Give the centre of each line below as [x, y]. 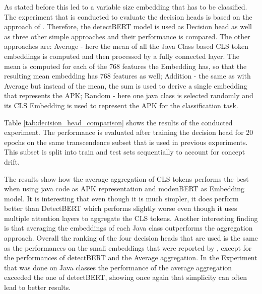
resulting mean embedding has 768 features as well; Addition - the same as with [127, 76]
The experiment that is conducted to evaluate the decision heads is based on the [128, 16]
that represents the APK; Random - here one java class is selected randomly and [129, 95]
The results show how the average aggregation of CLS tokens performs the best [126, 178]
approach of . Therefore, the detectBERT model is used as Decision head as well [128, 26]
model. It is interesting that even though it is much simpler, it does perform [121, 198]
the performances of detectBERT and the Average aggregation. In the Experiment [131, 258]
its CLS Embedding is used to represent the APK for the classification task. [121, 105]
